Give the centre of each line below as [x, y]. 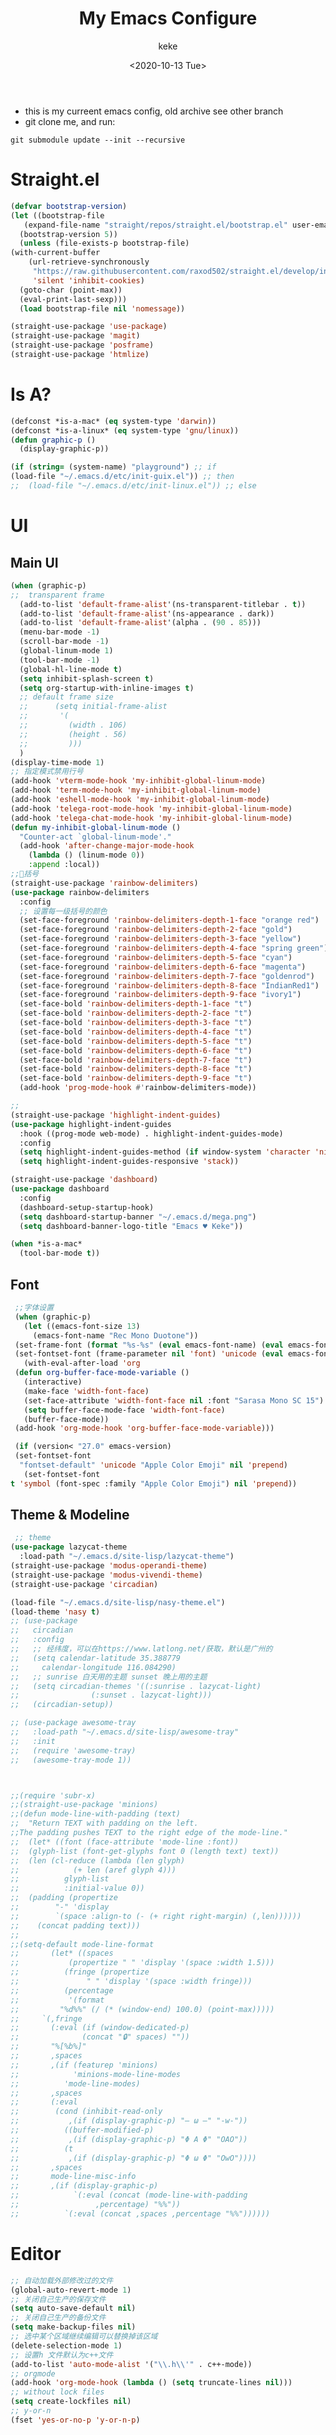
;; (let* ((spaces [62, 1953]
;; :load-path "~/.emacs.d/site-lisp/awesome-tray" [125, 1732]
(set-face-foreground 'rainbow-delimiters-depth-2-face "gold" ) [156, 930]
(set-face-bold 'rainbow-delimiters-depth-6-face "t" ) [136, 1050]
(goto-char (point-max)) [71, 290]
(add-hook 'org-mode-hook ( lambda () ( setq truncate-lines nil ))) [151, 2383]
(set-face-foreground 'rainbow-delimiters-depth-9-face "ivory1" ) [160, 995]
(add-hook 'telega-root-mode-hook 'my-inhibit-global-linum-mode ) [151, 808]
